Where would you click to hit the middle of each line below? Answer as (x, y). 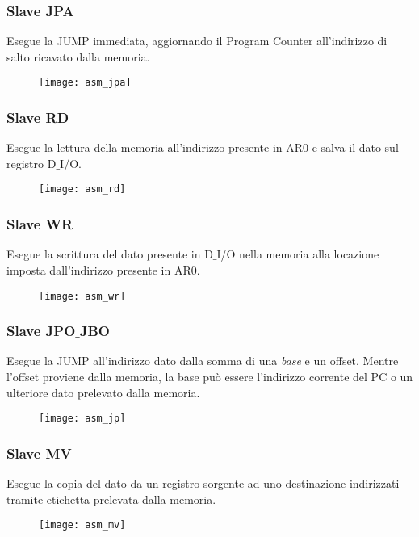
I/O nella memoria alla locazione (298, 254)
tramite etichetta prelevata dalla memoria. (111, 499)
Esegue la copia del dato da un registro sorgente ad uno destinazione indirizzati (203, 483)
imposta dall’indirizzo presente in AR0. (103, 269)
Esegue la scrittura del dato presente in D (110, 254)
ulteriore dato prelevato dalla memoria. (103, 392)
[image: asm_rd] (82, 189)
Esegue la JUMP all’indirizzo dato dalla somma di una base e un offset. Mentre (203, 361)
